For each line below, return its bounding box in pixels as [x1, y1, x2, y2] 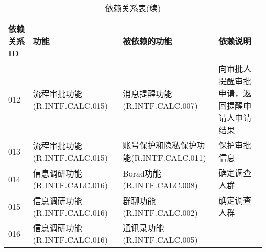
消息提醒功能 [123, 87, 172, 99]
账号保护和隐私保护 [123, 139, 197, 151]
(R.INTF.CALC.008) [123, 179, 198, 191]
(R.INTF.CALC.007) [123, 99, 198, 111]
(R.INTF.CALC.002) [123, 206, 198, 218]
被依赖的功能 [123, 35, 172, 47]
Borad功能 [123, 167, 161, 179]
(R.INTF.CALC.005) [123, 234, 198, 245]
